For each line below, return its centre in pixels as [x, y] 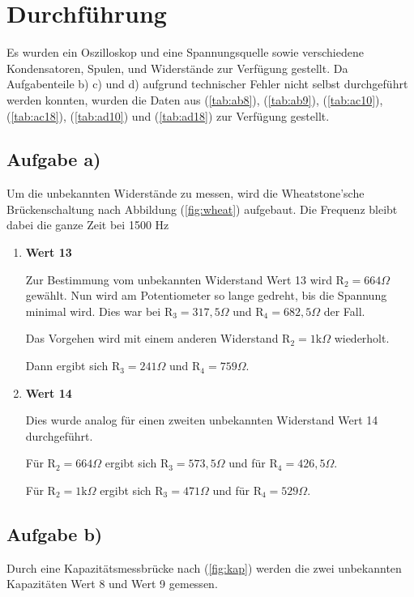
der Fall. [344, 311]
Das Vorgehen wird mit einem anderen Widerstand [152, 338]
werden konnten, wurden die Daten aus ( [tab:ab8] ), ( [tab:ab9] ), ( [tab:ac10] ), [195, 99]
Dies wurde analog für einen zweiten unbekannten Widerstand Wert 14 [202, 420]
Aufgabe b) [55, 534]
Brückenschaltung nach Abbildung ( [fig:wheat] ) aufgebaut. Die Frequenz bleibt [202, 209]
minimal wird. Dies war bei [93, 311]
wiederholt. [362, 338]
